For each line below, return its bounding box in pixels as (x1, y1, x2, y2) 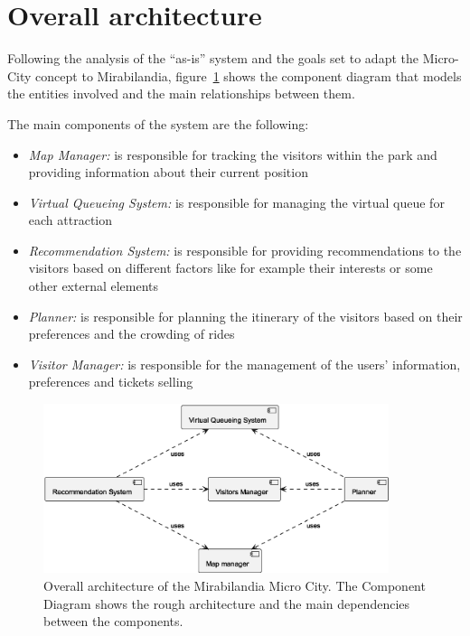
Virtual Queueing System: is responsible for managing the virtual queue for (28, 192, 445, 211)
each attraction (28, 210, 113, 229)
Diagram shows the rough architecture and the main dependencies (43, 594, 410, 613)
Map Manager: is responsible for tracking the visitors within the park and (28, 145, 437, 164)
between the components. (43, 612, 183, 631)
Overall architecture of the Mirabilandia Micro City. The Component (43, 576, 426, 595)
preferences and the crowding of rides (28, 324, 235, 343)
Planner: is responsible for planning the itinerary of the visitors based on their (28, 306, 463, 325)
